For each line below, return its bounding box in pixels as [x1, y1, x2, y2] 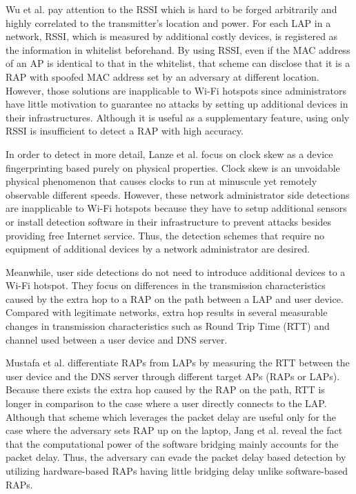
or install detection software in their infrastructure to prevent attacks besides [6, 214, 332, 228]
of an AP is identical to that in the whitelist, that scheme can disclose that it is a [6, 56, 350, 70]
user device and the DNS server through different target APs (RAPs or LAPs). [6, 368, 340, 383]
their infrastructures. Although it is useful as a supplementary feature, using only [6, 110, 350, 124]
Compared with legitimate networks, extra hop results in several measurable [6, 305, 328, 319]
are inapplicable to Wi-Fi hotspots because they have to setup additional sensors [6, 201, 347, 215]
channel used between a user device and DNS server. [6, 332, 228, 346]
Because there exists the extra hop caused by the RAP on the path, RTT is [6, 382, 325, 397]
